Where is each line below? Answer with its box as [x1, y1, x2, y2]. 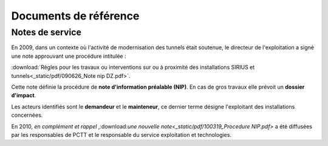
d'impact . [11, 92, 36, 99]
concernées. [11, 111, 43, 119]
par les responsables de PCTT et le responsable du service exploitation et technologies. [11, 131, 232, 138]
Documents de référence [11, 9, 140, 23]
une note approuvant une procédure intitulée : [11, 52, 127, 60]
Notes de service [11, 27, 82, 38]
